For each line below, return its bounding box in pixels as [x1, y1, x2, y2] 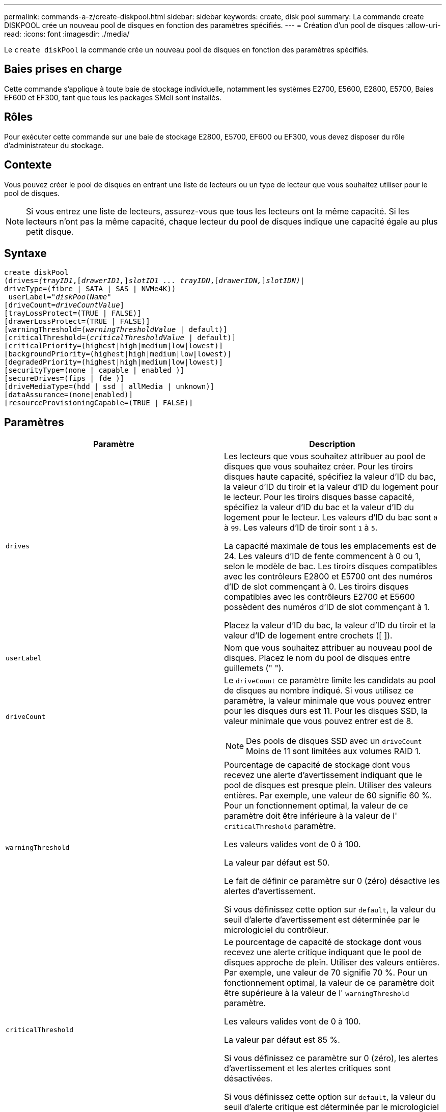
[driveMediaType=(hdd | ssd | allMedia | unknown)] [4, 382, 215, 391]
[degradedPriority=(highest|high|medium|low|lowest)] [4, 358, 223, 367]
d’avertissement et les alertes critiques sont [224, 1063, 391, 1074]
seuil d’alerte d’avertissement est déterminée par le [224, 914, 420, 925]
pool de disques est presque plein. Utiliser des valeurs [224, 780, 432, 791]
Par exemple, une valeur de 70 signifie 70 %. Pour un [224, 967, 428, 978]
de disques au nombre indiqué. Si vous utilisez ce [224, 685, 414, 696]
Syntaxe [4, 246, 47, 260]
